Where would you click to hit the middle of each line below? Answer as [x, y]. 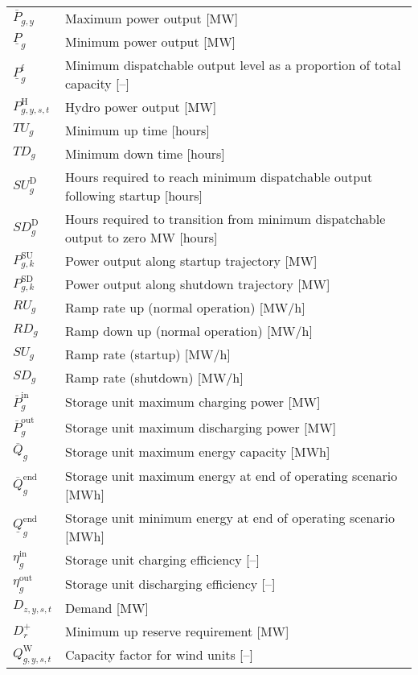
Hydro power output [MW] [141, 107]
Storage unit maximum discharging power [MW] [201, 427]
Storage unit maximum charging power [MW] [193, 402]
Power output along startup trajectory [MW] [191, 261]
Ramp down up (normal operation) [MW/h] [189, 331]
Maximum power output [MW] [152, 18]
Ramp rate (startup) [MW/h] [148, 354]
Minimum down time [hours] [145, 153]
